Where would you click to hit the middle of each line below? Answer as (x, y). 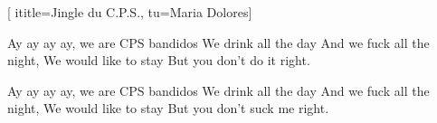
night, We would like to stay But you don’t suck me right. (168, 108)
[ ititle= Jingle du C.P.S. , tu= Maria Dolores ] (130, 12)
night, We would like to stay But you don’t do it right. (159, 60)
